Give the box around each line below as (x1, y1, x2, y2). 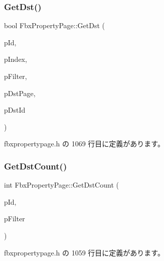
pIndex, (4, 54, 27, 64)
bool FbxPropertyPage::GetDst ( (4, 20, 105, 31)
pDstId (4, 105, 26, 115)
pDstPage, (4, 88, 36, 98)
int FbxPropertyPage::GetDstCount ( (4, 180, 119, 190)
